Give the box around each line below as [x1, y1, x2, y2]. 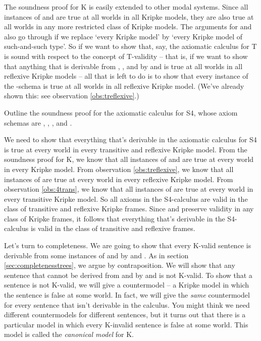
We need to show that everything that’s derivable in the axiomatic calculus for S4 [4, 134, 257, 145]
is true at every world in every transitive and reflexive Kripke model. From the [4, 144, 247, 154]
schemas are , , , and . [4, 117, 72, 128]
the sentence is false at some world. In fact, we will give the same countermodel [4, 290, 250, 300]
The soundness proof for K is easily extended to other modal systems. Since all [4, 2, 248, 12]
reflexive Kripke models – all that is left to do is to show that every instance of [4, 71, 248, 81]
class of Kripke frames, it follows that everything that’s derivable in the [4, 213, 225, 223]
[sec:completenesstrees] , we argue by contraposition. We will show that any [4, 260, 235, 270]
